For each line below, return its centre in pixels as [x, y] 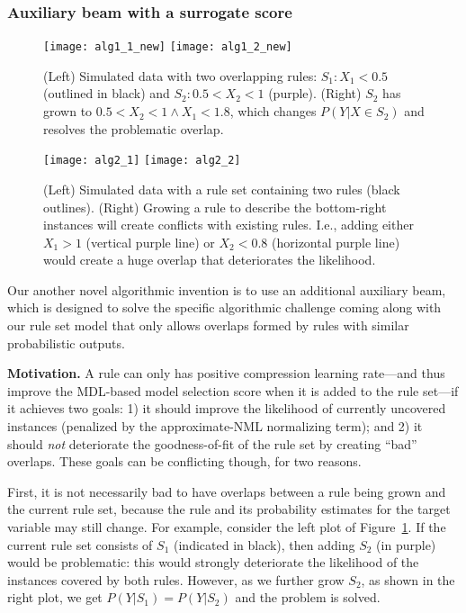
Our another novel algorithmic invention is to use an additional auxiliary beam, [227, 289]
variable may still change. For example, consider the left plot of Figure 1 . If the [227, 527]
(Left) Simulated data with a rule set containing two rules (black [222, 189]
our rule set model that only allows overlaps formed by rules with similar [208, 325]
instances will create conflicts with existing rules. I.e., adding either [229, 225]
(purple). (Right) [315, 93]
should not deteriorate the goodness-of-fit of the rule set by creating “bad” [212, 443]
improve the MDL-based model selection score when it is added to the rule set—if [233, 390]
